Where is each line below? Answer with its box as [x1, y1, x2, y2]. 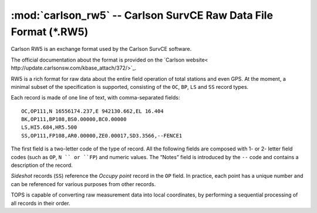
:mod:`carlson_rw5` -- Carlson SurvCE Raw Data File [11, 9, 273, 22]
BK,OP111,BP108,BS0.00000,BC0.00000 [21, 116, 127, 123]
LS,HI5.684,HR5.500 [21, 124, 77, 131]
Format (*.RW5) [11, 25, 89, 38]
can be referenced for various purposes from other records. [11, 180, 156, 187]
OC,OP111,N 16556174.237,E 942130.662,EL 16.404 [21, 108, 164, 114]
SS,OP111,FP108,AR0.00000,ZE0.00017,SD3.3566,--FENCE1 [21, 132, 183, 139]
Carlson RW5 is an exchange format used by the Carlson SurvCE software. [11, 46, 192, 53]
